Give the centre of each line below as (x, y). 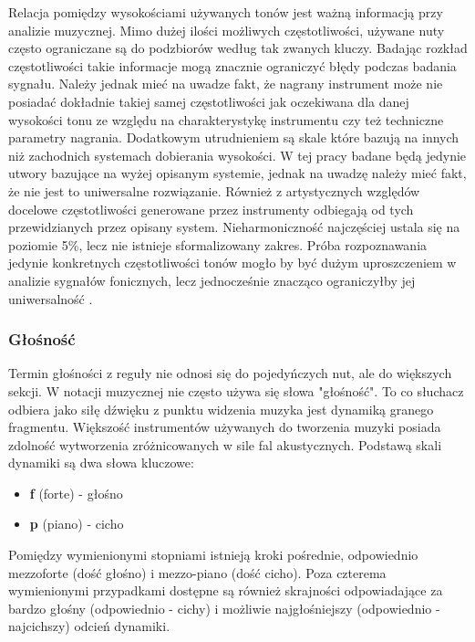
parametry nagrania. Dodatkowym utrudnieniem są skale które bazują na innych (234, 137)
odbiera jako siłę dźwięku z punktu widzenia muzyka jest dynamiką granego (221, 409)
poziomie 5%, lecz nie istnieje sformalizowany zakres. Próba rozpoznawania (218, 244)
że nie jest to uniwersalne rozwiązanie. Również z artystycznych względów (214, 190)
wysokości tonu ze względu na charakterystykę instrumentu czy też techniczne (226, 119)
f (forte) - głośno (76, 493)
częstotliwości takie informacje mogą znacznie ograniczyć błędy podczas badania (232, 65)
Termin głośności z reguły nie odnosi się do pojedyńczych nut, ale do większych (230, 373)
